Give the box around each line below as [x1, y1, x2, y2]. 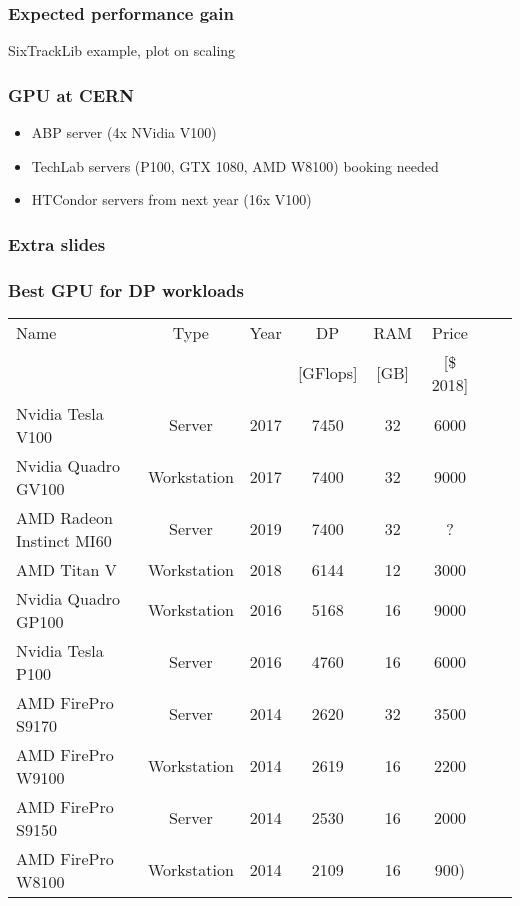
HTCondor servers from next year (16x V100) [31, 189, 312, 210]
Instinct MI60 [16, 528, 112, 552]
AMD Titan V [16, 557, 117, 581]
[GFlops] [297, 361, 358, 385]
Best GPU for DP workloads [8, 277, 244, 302]
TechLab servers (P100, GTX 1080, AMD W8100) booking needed [31, 155, 439, 176]
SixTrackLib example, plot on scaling [8, 40, 236, 61]
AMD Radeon [16, 505, 113, 529]
